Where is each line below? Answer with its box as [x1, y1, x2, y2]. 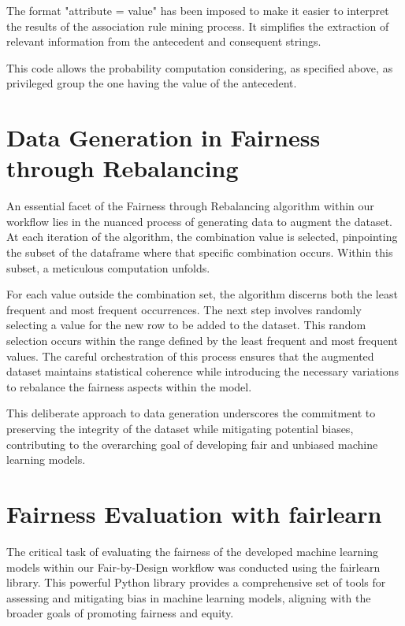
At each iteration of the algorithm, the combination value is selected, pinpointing [6, 228, 398, 245]
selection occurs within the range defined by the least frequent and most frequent [6, 332, 399, 349]
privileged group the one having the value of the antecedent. [6, 75, 297, 91]
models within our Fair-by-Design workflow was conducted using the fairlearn [6, 558, 381, 575]
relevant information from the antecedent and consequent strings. [6, 33, 321, 50]
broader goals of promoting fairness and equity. [6, 605, 234, 621]
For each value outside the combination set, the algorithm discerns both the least [6, 286, 398, 302]
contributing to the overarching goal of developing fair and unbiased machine [6, 435, 378, 452]
